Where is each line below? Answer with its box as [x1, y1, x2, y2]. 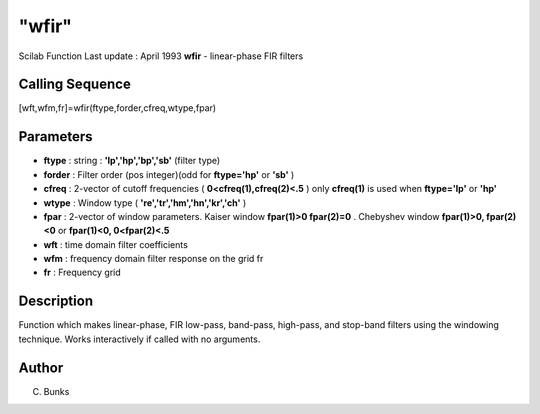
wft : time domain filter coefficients [43, 238, 189, 250]
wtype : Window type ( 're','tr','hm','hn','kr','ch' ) [43, 196, 247, 209]
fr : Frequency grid [43, 266, 122, 279]
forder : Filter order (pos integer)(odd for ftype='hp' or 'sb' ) [43, 168, 295, 180]
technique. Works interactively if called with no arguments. [18, 333, 261, 345]
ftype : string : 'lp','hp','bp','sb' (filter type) [43, 155, 221, 167]
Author [18, 359, 64, 376]
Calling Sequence [18, 76, 132, 93]
